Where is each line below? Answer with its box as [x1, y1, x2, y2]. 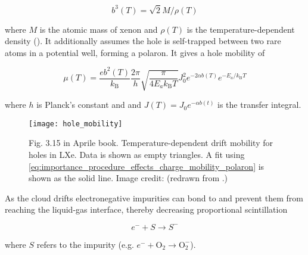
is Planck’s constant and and [36, 98, 142, 111]
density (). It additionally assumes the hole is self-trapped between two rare [5, 35, 281, 47]
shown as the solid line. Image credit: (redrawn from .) [29, 172, 228, 184]
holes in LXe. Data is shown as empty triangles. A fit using [29, 148, 245, 161]
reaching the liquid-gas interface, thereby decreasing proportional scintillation [5, 203, 288, 216]
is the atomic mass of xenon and [39, 23, 158, 35]
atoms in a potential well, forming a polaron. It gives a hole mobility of [5, 46, 265, 58]
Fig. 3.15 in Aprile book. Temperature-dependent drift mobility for [29, 136, 273, 149]
